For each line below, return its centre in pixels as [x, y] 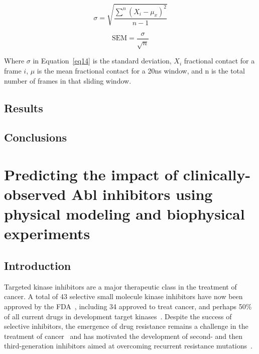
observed [35, 194]
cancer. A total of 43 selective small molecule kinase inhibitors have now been [123, 296]
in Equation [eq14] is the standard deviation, [102, 61]
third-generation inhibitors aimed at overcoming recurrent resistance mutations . [128, 346]
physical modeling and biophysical [124, 214]
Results [24, 108]
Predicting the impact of [91, 174]
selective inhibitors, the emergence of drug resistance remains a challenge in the [126, 326]
